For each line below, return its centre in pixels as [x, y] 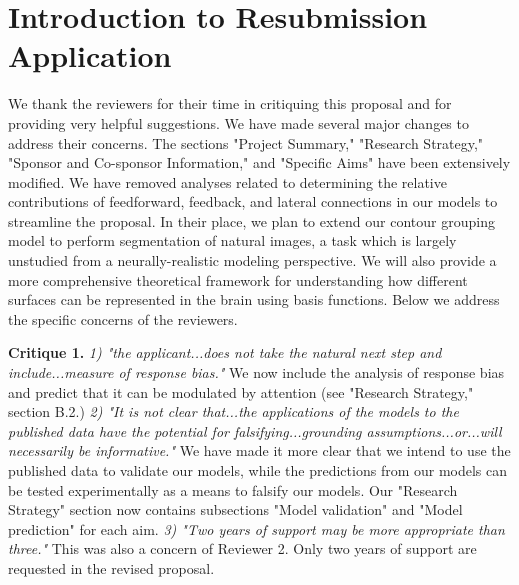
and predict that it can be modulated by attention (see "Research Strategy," [241, 391]
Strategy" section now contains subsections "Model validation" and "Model [235, 509]
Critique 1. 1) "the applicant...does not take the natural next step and [225, 352]
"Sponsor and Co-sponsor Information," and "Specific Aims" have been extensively [259, 162]
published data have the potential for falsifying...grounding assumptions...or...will [255, 430]
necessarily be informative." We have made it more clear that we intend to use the [259, 450]
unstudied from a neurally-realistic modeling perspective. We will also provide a [252, 260]
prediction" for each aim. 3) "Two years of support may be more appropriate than [256, 528]
